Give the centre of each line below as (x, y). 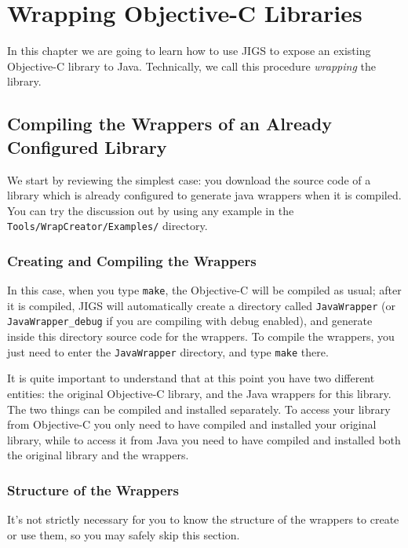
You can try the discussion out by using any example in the (151, 210)
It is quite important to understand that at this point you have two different (191, 378)
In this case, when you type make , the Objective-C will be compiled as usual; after (204, 290)
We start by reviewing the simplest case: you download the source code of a (189, 179)
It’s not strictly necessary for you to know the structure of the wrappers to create (203, 519)
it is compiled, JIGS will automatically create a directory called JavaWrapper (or (201, 305)
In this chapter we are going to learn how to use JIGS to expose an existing (189, 51)
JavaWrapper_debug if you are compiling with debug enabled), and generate (190, 321)
